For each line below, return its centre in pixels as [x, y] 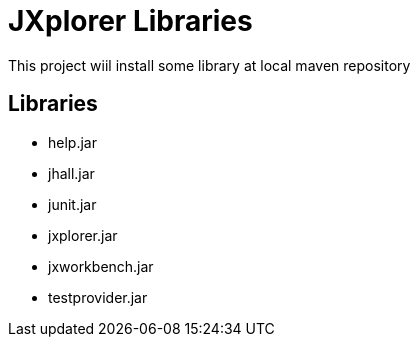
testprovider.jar [98, 297]
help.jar [72, 142]
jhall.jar [71, 173]
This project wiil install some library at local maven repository [209, 65]
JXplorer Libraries [130, 21]
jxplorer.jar [83, 235]
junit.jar [72, 204]
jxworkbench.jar [101, 266]
